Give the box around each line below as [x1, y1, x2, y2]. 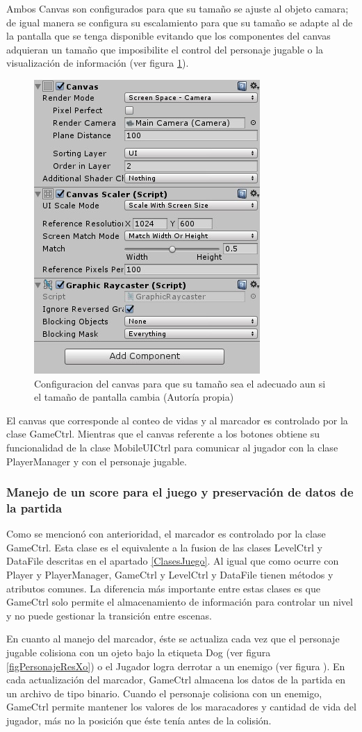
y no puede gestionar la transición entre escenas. [6, 608, 212, 622]
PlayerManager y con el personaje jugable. [6, 454, 187, 468]
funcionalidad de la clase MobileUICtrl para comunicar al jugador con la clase [6, 440, 338, 454]
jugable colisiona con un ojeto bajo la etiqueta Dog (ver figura [6, 645, 271, 660]
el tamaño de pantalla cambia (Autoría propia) [34, 390, 234, 404]
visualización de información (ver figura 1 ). [6, 56, 189, 70]
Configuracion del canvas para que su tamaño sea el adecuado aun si [34, 376, 326, 390]
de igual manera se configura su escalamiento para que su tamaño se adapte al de [6, 15, 353, 29]
